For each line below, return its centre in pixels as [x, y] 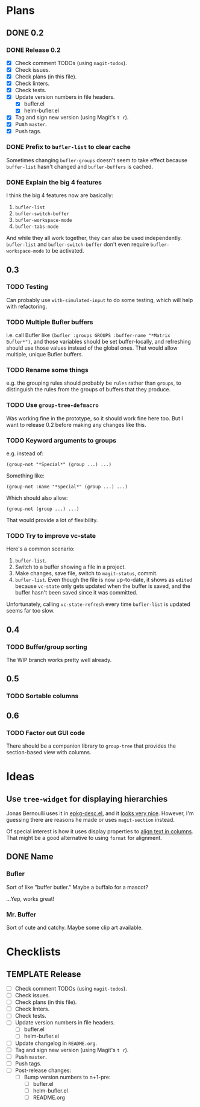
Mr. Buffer [21, 914]
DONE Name [30, 857]
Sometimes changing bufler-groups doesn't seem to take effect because [97, 160]
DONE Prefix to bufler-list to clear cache [69, 147]
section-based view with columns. [49, 752]
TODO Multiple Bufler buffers [50, 322]
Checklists [34, 952]
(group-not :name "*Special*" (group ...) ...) [67, 487]
